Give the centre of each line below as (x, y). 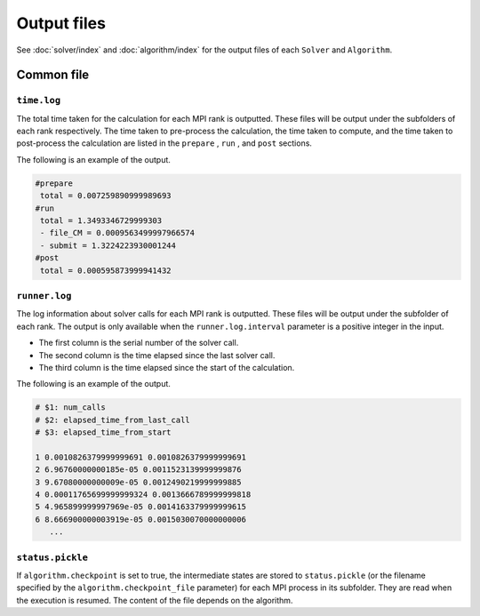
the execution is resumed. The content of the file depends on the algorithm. (155, 600)
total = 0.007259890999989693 (106, 196)
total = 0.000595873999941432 (106, 270)
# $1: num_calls (71, 408)
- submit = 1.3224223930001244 (108, 245)
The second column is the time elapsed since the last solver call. (157, 355)
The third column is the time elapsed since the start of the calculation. (167, 367)
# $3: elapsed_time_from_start (104, 432)
